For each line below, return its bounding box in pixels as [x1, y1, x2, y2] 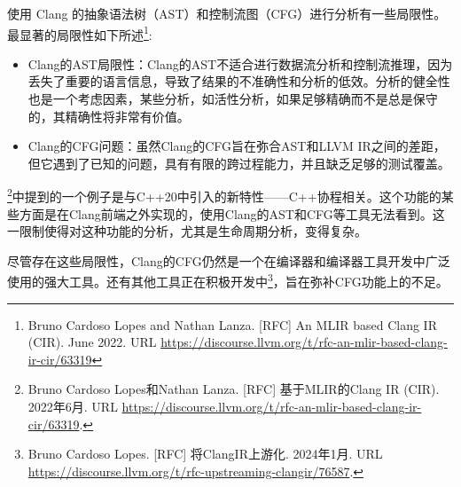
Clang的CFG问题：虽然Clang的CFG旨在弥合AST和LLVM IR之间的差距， [27, 137, 446, 155]
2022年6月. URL [27, 397, 118, 416]
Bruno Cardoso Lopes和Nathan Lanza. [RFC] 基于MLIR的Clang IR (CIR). [27, 380, 440, 398]
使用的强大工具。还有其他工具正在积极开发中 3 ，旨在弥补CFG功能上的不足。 [7, 270, 449, 291]
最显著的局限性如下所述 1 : [7, 22, 152, 43]
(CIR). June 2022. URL [27, 333, 157, 351]
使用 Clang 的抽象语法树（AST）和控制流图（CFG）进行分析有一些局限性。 [7, 4, 447, 22]
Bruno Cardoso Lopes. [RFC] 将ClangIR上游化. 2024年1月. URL [27, 444, 383, 463]
